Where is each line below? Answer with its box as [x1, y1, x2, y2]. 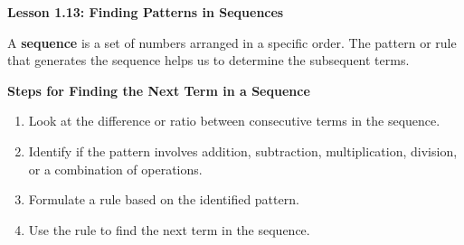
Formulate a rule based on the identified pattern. [28, 190, 299, 209]
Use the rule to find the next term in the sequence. [28, 220, 310, 239]
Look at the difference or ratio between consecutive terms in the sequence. [28, 111, 440, 130]
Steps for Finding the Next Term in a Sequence [7, 80, 310, 99]
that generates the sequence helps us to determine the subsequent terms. [7, 51, 410, 70]
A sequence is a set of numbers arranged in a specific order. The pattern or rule [7, 33, 457, 52]
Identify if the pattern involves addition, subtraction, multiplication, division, [28, 141, 458, 160]
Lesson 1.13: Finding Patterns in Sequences [7, 3, 284, 21]
